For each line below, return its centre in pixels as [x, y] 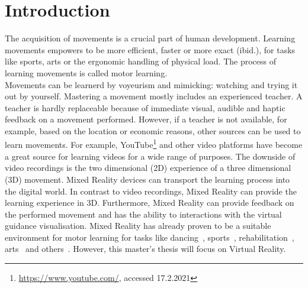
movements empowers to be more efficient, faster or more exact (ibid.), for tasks [150, 49]
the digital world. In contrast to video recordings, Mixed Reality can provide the [151, 191]
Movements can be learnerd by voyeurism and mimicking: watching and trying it [151, 84]
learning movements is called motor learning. [86, 72]
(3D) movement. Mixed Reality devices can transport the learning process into [147, 179]
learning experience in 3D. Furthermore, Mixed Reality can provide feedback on [150, 203]
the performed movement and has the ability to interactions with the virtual [143, 214]
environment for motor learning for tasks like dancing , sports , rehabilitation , [150, 237]
